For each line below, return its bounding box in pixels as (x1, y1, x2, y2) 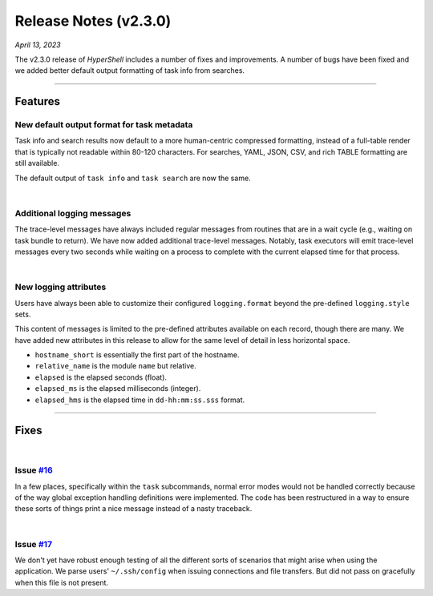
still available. (14, 159, 60, 168)
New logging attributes (14, 281, 107, 292)
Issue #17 (14, 538, 52, 550)
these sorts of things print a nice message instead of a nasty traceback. (14, 504, 253, 513)
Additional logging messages (14, 207, 132, 219)
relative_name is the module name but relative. (34, 361, 196, 371)
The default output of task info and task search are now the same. (14, 173, 252, 183)
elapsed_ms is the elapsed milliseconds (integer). (34, 384, 201, 393)
